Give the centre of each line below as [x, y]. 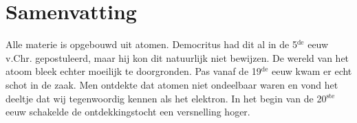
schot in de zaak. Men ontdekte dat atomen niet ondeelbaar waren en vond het [172, 84]
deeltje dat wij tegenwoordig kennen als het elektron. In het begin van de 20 [166, 98]
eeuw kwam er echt [312, 71]
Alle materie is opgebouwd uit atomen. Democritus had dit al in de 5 [151, 44]
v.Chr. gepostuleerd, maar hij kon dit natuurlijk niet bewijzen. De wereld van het [177, 57]
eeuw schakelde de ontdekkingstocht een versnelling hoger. [128, 112]
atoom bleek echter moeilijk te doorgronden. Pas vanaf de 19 [133, 71]
